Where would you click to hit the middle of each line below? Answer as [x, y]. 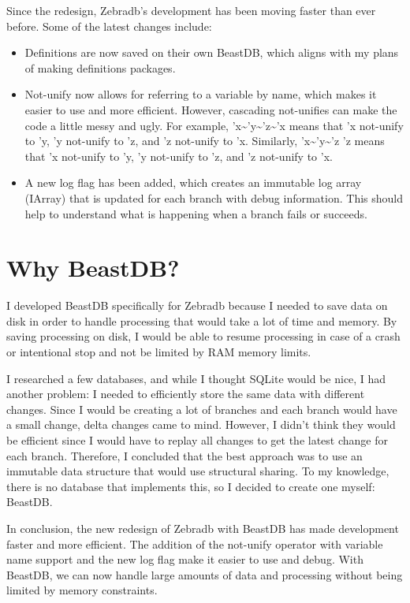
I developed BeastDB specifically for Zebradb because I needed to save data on [197, 305]
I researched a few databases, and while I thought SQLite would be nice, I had [196, 378]
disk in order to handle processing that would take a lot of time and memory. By [202, 320]
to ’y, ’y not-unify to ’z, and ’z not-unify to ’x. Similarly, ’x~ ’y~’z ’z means [205, 141]
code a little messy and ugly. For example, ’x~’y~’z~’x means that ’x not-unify [214, 125]
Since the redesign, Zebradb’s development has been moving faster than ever [191, 10]
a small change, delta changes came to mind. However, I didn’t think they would [201, 424]
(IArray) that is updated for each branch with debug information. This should [214, 197]
